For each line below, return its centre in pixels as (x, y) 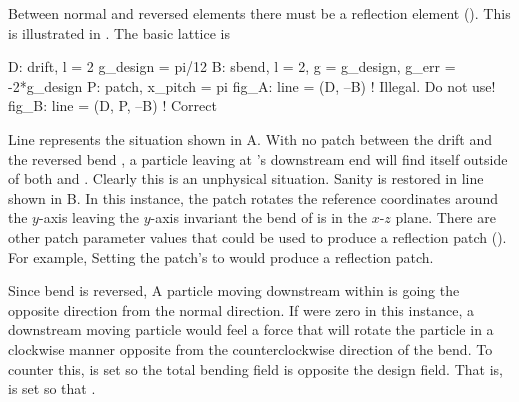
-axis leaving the (88, 217)
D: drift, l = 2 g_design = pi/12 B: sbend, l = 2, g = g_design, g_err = (232, 66)
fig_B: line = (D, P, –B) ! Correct (112, 105)
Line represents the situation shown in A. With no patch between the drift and (250, 138)
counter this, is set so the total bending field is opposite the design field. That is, (255, 368)
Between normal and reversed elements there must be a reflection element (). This (259, 13)
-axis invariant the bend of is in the (258, 217)
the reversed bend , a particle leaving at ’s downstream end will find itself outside (258, 158)
